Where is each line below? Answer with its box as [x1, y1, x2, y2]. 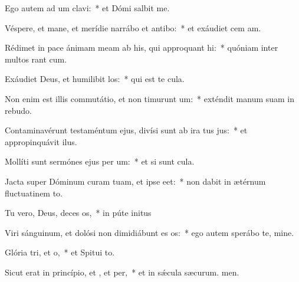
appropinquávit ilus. [5, 135, 77, 147]
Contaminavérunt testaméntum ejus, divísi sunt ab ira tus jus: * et [5, 124, 248, 136]
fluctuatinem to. [5, 186, 63, 199]
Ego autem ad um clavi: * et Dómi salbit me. [5, 2, 170, 14]
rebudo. [5, 104, 32, 116]
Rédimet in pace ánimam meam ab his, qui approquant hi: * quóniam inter [5, 41, 278, 54]
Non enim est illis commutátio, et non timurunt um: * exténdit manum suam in [5, 92, 295, 104]
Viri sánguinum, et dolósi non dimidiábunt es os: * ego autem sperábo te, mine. [5, 226, 294, 238]
